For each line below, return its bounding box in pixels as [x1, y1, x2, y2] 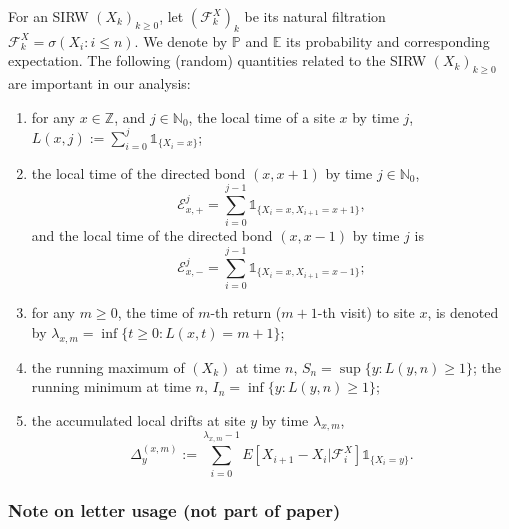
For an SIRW [8, 6, 89, 26]
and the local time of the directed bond [31, 225, 273, 246]
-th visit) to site [317, 302, 415, 323]
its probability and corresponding [285, 30, 490, 51]
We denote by [143, 30, 228, 51]
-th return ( [210, 302, 282, 323]
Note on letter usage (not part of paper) [8, 498, 341, 523]
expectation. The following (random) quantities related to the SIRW [8, 50, 427, 71]
